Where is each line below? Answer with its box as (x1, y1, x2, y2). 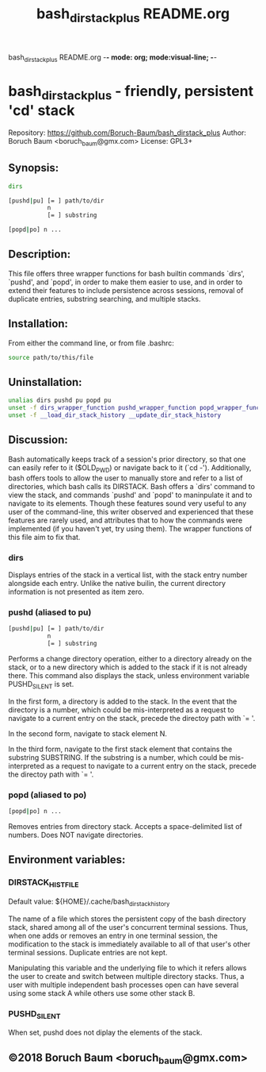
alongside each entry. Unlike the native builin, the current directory (8, 578, 226, 588)
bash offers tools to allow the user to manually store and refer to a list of (8, 473, 243, 483)
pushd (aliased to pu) (8, 607, 92, 618)
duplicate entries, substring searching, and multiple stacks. (8, 294, 201, 303)
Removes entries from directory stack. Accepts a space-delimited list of (8, 821, 243, 831)
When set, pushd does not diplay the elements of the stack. (8, 1028, 203, 1037)
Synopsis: (8, 161, 59, 175)
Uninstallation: (8, 375, 82, 389)
